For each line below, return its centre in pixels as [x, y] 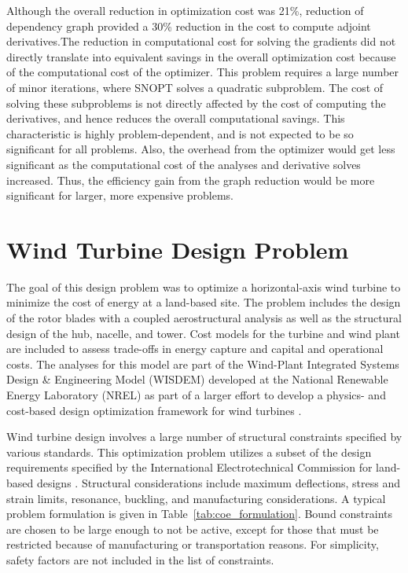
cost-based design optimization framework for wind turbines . [154, 410]
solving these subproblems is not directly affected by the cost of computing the [196, 103]
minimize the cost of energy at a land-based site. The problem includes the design [204, 302]
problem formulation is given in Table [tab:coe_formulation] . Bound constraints [200, 514]
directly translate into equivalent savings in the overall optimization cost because [201, 56]
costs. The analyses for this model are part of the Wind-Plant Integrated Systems [203, 364]
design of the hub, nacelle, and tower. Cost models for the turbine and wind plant [203, 333]
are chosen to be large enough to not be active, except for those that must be [193, 529]
